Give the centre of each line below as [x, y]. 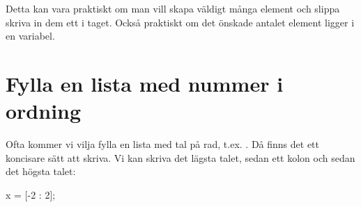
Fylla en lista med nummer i [145, 83]
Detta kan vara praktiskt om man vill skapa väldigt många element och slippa [173, 8]
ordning [44, 111]
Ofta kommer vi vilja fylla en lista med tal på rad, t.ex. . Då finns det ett [162, 144]
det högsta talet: [41, 171]
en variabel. [30, 36]
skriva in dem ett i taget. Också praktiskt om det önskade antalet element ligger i [180, 22]
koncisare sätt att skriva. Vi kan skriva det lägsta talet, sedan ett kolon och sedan [180, 157]
